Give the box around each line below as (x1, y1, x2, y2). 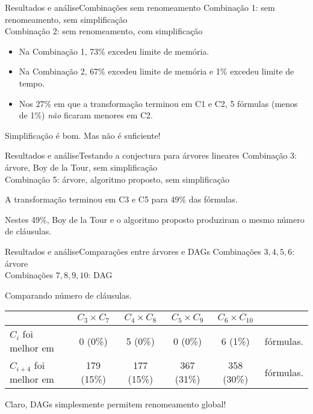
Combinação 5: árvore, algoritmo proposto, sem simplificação (5, 172, 229, 185)
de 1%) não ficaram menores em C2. (19, 109, 153, 121)
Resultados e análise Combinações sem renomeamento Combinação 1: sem (5, 1, 275, 13)
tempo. (19, 76, 45, 89)
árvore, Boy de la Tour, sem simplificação (5, 160, 158, 173)
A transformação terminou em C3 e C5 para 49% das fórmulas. (5, 193, 238, 205)
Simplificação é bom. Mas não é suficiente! (5, 129, 161, 141)
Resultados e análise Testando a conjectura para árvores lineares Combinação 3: (5, 149, 297, 162)
